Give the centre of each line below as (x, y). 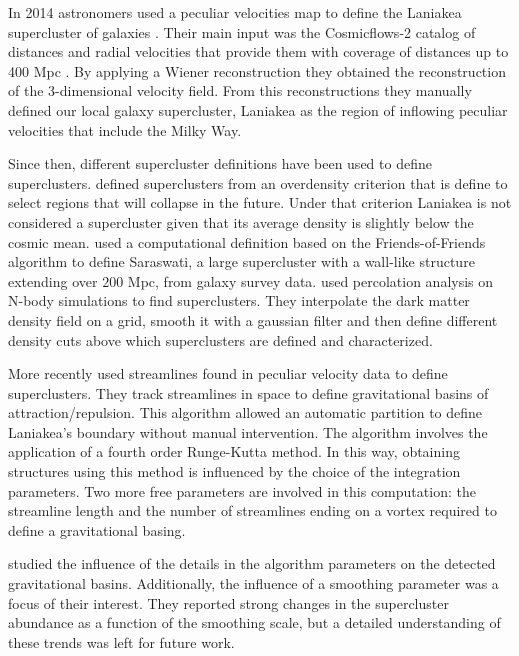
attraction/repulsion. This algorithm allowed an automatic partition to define (245, 412)
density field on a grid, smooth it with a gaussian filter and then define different (253, 319)
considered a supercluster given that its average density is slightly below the (241, 221)
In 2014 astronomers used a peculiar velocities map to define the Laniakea (235, 12)
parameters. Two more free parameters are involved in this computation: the (242, 490)
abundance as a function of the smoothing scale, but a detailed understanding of (254, 622)
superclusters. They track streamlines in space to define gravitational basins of (248, 392)
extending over (53, 280)
